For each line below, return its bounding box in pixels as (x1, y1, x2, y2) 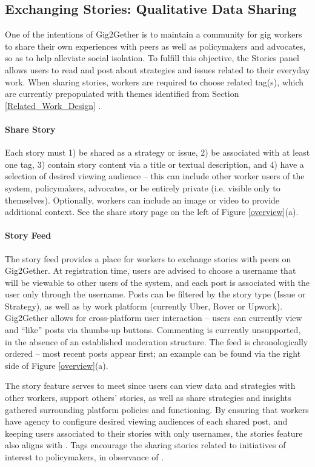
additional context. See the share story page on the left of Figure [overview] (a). (5, 205, 299, 218)
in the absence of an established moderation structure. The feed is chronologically (5, 335, 308, 348)
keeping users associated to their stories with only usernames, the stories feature (5, 426, 303, 439)
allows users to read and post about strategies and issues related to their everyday (5, 63, 310, 76)
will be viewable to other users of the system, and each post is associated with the (5, 276, 310, 288)
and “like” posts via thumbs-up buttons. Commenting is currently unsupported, (5, 323, 301, 336)
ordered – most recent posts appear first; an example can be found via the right (5, 347, 301, 360)
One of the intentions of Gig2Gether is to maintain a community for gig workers (5, 28, 302, 41)
